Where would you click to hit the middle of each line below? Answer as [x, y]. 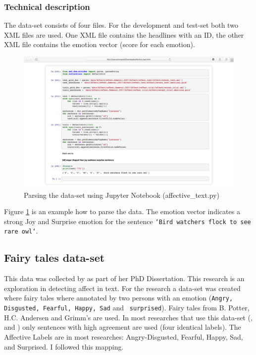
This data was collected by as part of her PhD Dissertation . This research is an [124, 278]
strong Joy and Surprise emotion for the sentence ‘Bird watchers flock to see [128, 221]
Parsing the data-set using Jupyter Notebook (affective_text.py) [122, 195]
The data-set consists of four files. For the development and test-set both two [121, 25]
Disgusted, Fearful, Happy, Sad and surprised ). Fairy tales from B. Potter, [127, 308]
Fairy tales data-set [54, 258]
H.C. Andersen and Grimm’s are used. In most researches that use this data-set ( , [128, 317]
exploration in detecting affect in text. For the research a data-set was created [122, 288]
